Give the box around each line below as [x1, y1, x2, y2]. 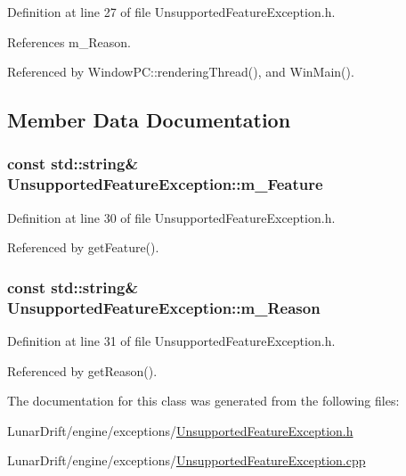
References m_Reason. [7, 32, 131, 51]
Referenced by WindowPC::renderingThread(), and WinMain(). [7, 62, 354, 81]
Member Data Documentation [7, 106, 291, 134]
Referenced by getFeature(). [7, 238, 159, 257]
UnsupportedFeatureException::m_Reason [7, 296, 321, 318]
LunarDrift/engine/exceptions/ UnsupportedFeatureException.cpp [7, 451, 366, 470]
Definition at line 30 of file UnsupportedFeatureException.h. [7, 208, 336, 226]
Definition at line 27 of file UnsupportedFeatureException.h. [7, 3, 336, 21]
